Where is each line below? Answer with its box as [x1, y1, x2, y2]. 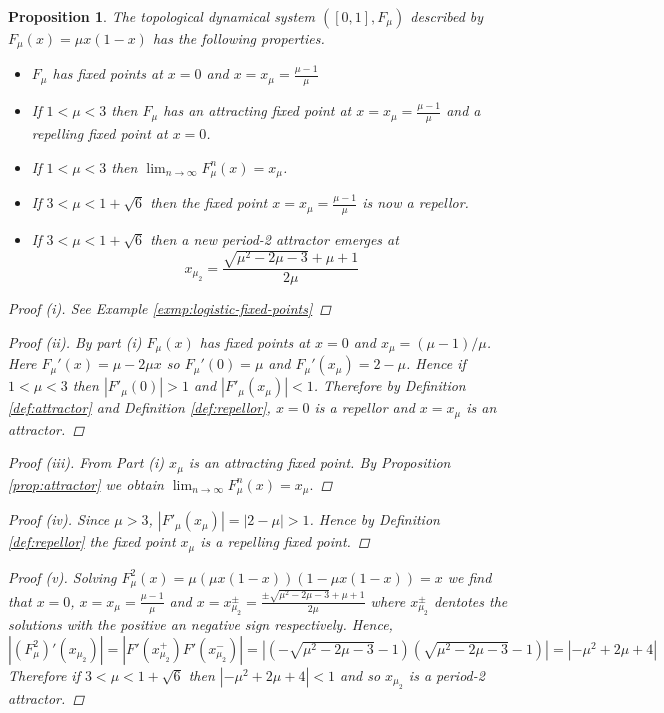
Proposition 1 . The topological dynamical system [8, 6, 315, 26]
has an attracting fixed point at [163, 100, 352, 121]
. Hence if [406, 353, 466, 374]
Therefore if [8, 664, 80, 685]
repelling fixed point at [31, 123, 168, 144]
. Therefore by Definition [313, 375, 466, 396]
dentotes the [433, 590, 508, 611]
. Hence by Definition [309, 509, 440, 530]
